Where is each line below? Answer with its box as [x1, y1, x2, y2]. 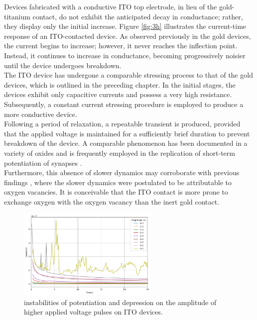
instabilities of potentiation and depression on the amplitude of [24, 297, 217, 307]
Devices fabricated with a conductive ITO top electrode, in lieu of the [4, 1, 217, 11]
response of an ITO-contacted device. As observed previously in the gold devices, [4, 30, 251, 41]
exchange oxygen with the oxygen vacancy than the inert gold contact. [4, 196, 220, 207]
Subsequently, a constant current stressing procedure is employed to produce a [4, 99, 244, 109]
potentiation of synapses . [4, 157, 82, 168]
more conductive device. [4, 108, 77, 119]
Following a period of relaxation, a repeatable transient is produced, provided [4, 118, 241, 129]
